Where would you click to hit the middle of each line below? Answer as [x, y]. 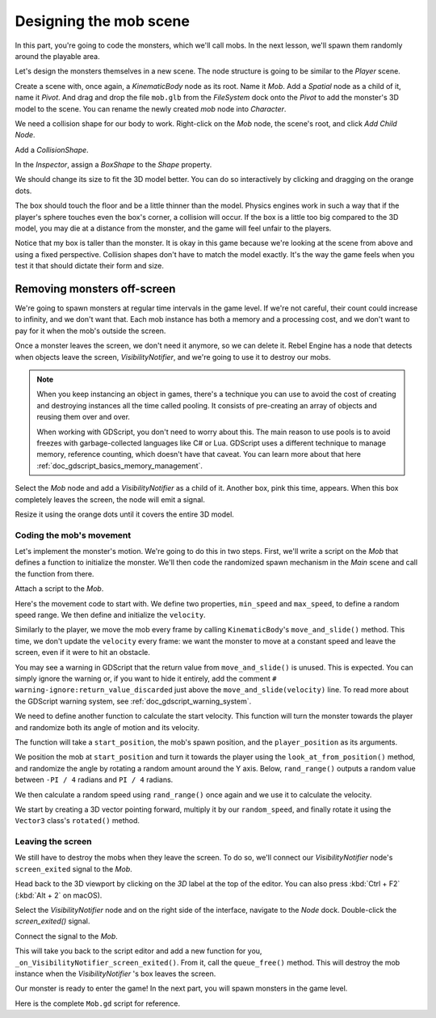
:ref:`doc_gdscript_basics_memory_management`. [120, 466]
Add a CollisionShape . [52, 150]
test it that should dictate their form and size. [90, 266]
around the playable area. [57, 56]
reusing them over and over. [84, 417]
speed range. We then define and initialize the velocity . [110, 615]
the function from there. [55, 573]
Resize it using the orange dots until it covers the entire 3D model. [124, 514]
